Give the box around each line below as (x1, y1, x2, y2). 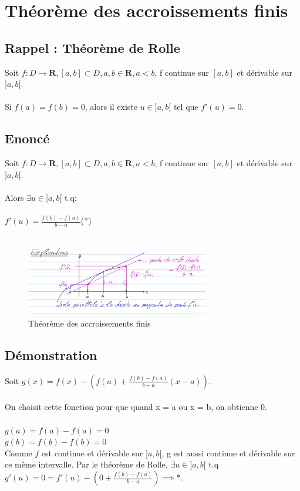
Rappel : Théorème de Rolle (5, 38, 180, 56)
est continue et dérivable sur (41, 446, 143, 459)
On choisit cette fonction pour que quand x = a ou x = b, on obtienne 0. (5, 401, 267, 413)
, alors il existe (85, 100, 138, 113)
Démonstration (5, 346, 97, 364)
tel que (173, 100, 198, 113)
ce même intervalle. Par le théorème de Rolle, (5, 458, 168, 470)
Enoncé (5, 129, 50, 147)
